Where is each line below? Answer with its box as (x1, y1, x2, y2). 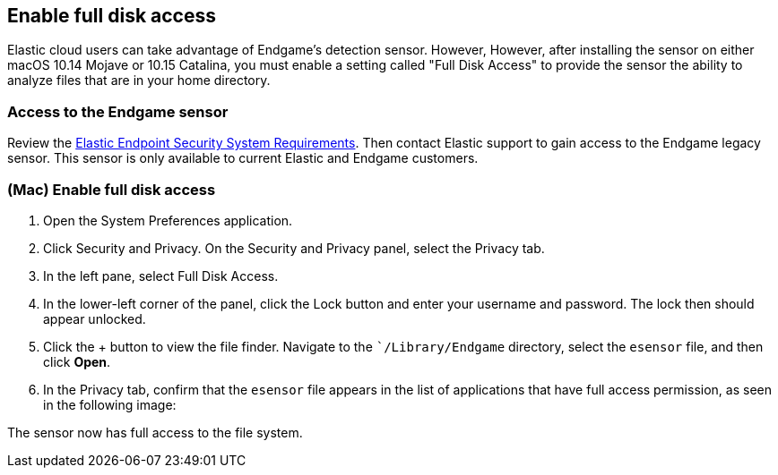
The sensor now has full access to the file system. (7, 424, 303, 440)
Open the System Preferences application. (43, 212, 293, 228)
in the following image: (43, 396, 177, 412)
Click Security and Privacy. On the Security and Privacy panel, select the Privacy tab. (43, 240, 545, 256)
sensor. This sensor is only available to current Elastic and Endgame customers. (7, 150, 479, 166)
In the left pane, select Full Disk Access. (43, 267, 279, 284)
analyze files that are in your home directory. (7, 72, 271, 89)
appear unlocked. (43, 310, 146, 327)
